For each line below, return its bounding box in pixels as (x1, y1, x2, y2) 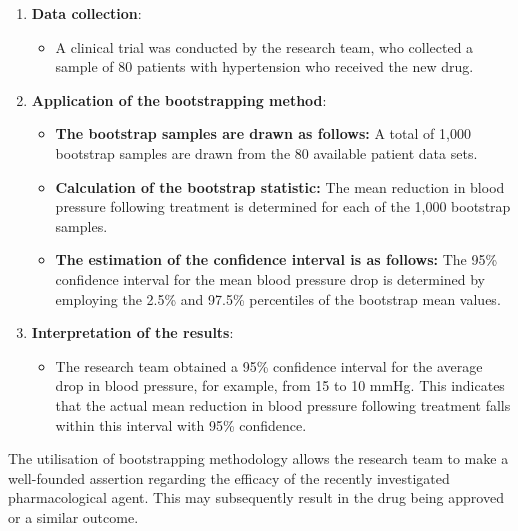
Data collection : (31, 3, 142, 23)
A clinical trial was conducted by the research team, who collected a (55, 36, 474, 57)
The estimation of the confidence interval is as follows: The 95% (55, 249, 498, 270)
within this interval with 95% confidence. (55, 414, 307, 435)
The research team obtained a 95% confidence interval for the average (55, 355, 483, 376)
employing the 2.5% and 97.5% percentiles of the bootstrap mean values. (55, 288, 501, 309)
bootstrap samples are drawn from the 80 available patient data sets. (55, 142, 478, 163)
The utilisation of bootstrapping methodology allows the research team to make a (8, 448, 509, 469)
